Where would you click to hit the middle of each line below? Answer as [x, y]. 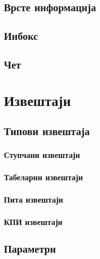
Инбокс [21, 36]
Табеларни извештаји [43, 177]
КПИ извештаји [33, 221]
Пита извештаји [34, 199]
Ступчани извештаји [42, 155]
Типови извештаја [47, 131]
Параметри [30, 249]
